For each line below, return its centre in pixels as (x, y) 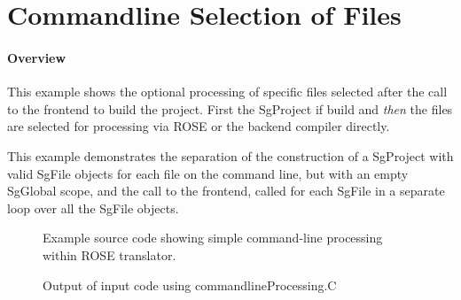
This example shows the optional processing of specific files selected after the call (227, 92)
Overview (37, 57)
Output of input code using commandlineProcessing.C (190, 285)
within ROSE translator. (109, 254)
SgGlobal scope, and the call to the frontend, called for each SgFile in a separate (226, 191)
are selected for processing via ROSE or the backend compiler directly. (199, 126)
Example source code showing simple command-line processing (213, 238)
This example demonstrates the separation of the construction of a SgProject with (230, 155)
